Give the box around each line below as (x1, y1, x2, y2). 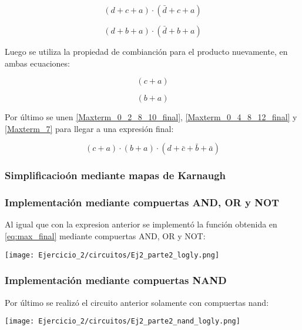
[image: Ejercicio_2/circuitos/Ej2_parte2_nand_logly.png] (5, 317, 240, 326)
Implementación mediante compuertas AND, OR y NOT (5, 195, 280, 210)
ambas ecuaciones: (5, 57, 70, 69)
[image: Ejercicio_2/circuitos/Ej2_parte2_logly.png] (5, 250, 220, 259)
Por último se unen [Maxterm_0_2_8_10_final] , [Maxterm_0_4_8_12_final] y (5, 111, 297, 123)
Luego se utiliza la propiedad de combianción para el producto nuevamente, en (5, 45, 288, 57)
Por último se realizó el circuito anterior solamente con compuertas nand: (5, 296, 269, 308)
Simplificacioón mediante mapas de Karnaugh (5, 168, 226, 183)
